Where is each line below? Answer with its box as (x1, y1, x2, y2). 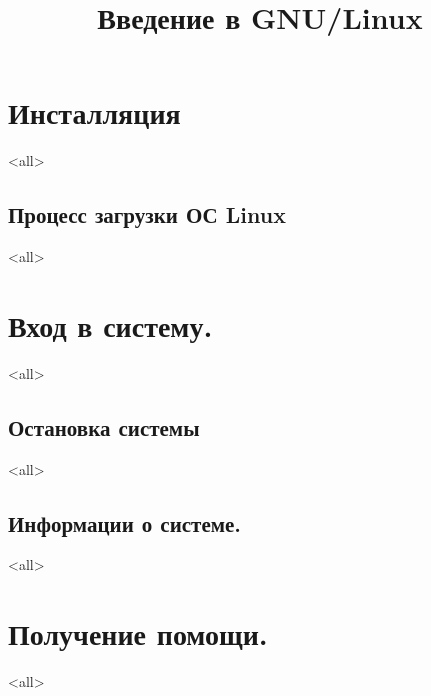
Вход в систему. (8, 304, 213, 345)
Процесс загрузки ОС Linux (8, 199, 286, 230)
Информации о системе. (8, 507, 242, 538)
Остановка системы (8, 411, 200, 442)
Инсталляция (8, 92, 181, 133)
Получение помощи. (8, 613, 268, 654)
